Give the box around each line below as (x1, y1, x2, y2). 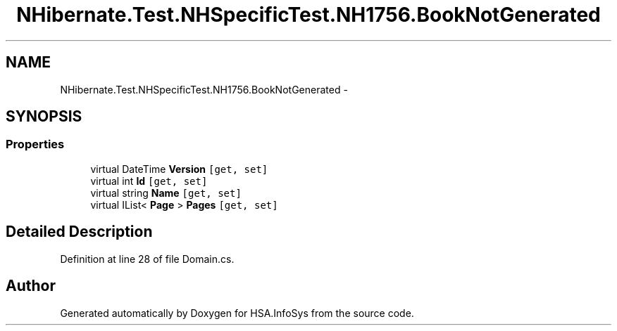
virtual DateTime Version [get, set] (90, 162, 268, 175)
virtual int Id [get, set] (90, 174, 208, 187)
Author (6, 277, 56, 295)
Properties (6, 137, 65, 152)
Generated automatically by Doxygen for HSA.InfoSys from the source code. (60, 306, 414, 319)
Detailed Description (6, 223, 153, 241)
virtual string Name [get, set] (90, 186, 242, 199)
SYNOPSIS (6, 108, 82, 126)
